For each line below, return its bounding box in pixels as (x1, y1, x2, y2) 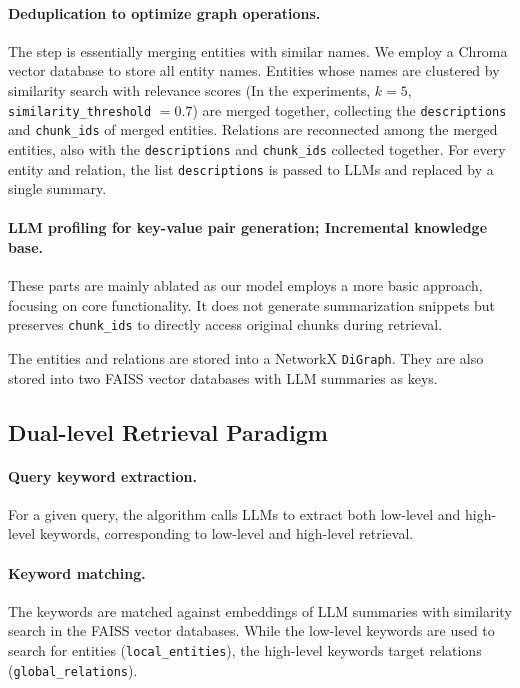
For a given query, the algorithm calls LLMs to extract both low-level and (8, 503, 461, 524)
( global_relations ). (8, 659, 138, 680)
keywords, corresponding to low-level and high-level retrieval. (39, 523, 414, 544)
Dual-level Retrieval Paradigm (8, 416, 328, 447)
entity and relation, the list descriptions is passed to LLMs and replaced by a (8, 158, 494, 179)
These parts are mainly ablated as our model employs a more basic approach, (8, 275, 483, 296)
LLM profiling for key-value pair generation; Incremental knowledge (8, 217, 488, 238)
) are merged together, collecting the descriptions (192, 99, 507, 120)
